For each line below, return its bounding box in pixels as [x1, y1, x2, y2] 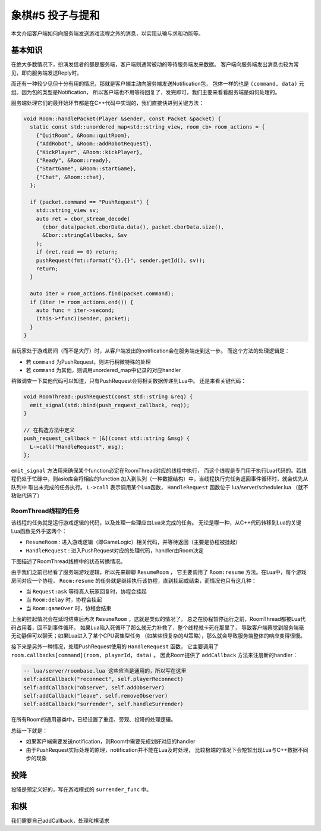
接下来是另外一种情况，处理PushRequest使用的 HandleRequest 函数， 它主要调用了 [11, 643, 219, 650]
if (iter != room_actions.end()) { [30, 298, 134, 305]
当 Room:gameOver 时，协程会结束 [26, 604, 112, 611]
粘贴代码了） [11, 492, 43, 499]
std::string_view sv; [36, 207, 99, 214]
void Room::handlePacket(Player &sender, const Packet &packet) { [23, 115, 221, 122]
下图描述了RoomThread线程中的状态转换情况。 [11, 557, 126, 565]
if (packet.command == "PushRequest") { [30, 198, 149, 205]
